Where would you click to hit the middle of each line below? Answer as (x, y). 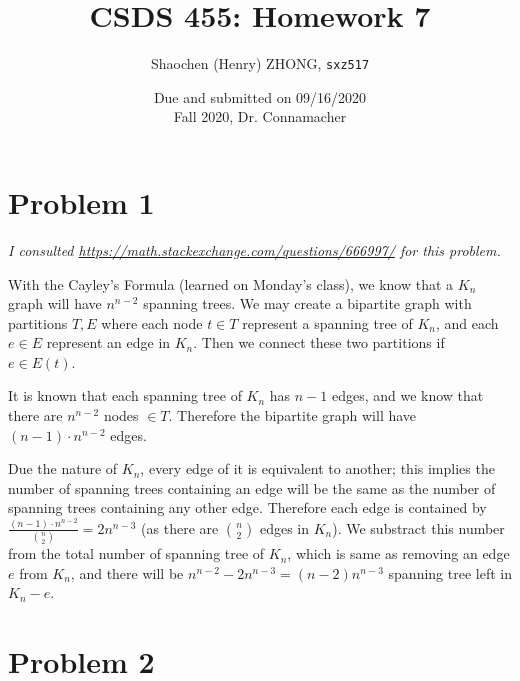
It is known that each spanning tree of (125, 395)
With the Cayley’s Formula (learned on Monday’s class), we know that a (231, 283)
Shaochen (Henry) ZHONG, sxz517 (260, 63)
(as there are (180, 527)
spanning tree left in (450, 572)
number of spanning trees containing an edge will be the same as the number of (252, 487)
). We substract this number (418, 527)
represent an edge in (108, 342)
